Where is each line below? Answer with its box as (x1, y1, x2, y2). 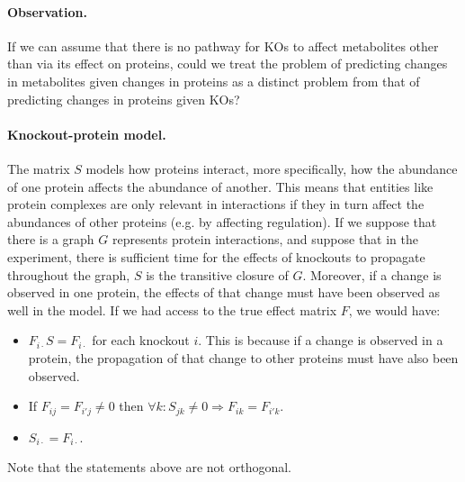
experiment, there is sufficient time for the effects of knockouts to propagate (7, 247, 425, 266)
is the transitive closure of (146, 265, 289, 284)
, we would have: (348, 300, 441, 319)
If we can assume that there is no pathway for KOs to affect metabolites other (7, 36, 439, 55)
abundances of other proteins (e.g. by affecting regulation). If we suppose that (7, 212, 437, 231)
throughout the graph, (7, 265, 130, 284)
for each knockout (92, 331, 190, 350)
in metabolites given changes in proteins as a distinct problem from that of (7, 71, 420, 90)
